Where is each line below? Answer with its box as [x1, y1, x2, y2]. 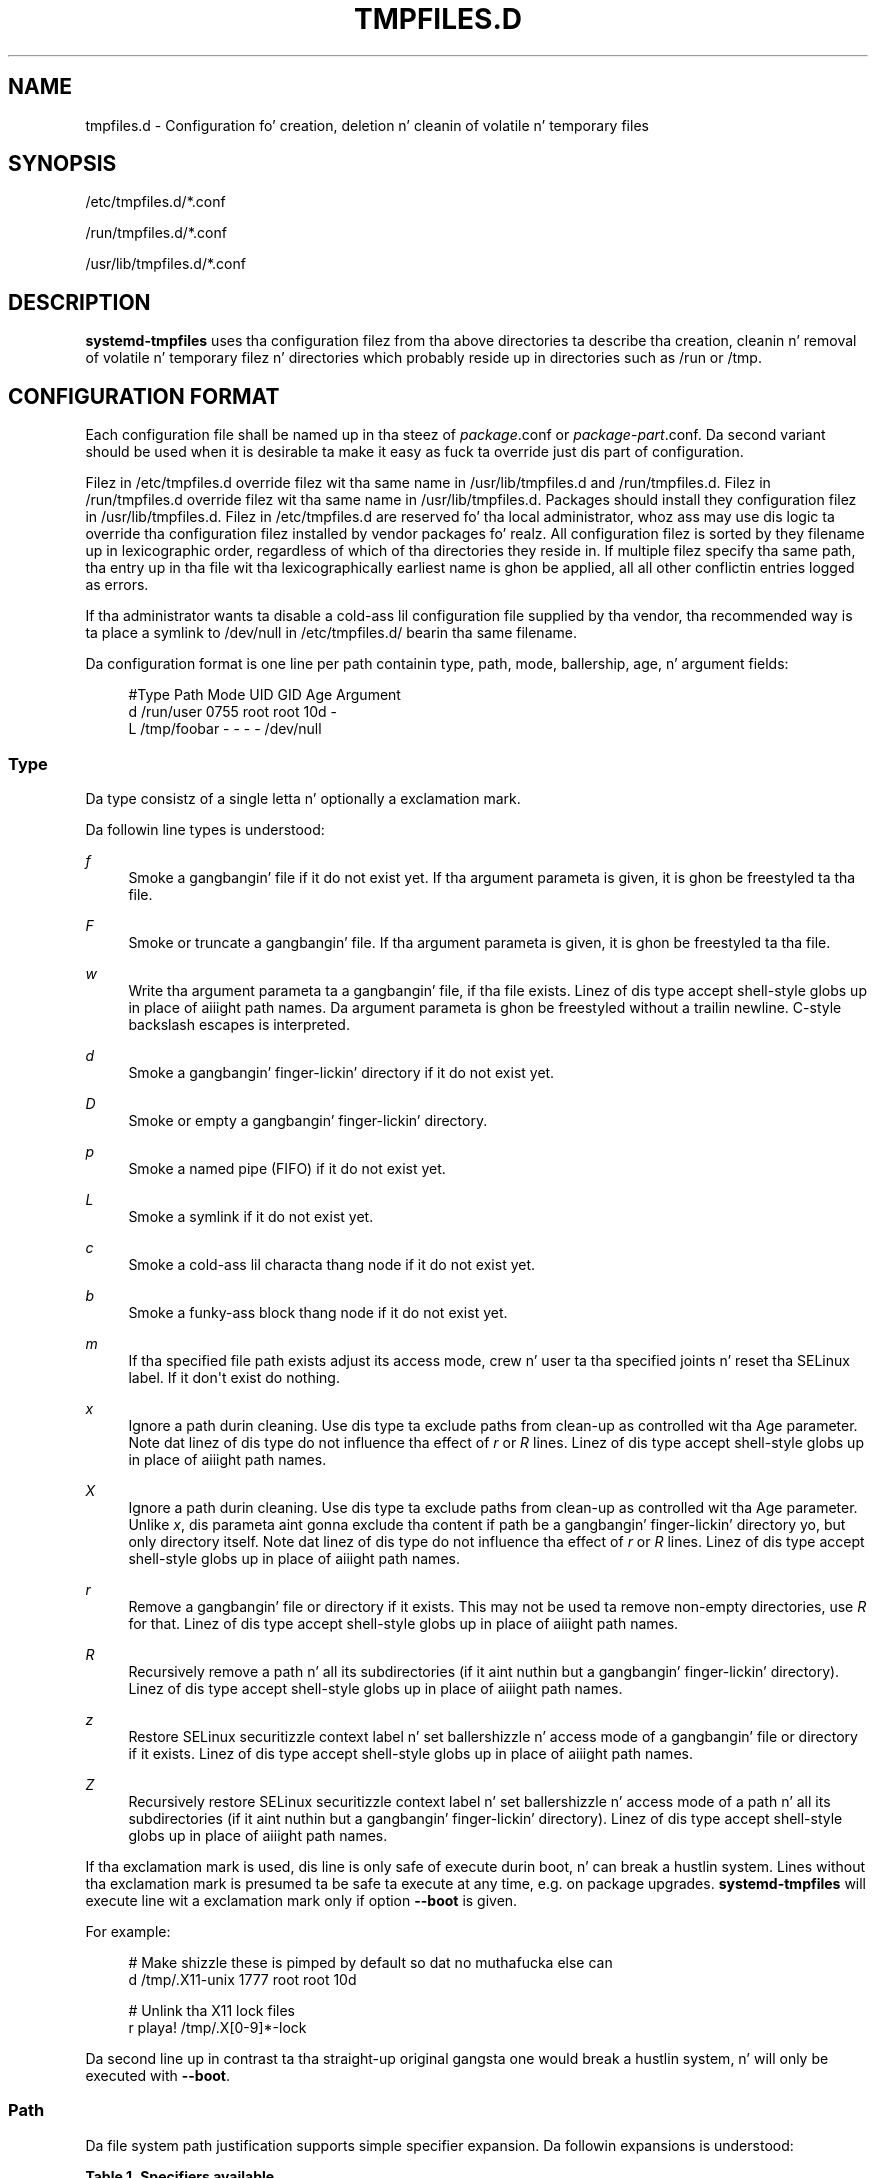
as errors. [85, 576, 149, 594]
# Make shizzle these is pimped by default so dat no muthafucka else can [128, 1953, 613, 1971]
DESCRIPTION [8, 289, 151, 315]
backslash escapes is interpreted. [128, 1015, 350, 1033]
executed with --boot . [85, 2066, 231, 2084]
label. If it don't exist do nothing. [128, 1368, 340, 1386]
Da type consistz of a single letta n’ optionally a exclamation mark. [85, 789, 521, 807]
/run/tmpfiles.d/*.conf [85, 224, 227, 242]
